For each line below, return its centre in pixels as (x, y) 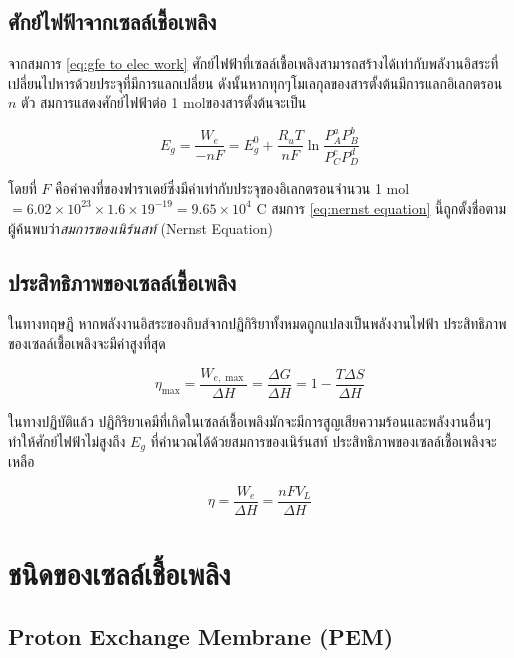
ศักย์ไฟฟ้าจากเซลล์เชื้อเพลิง (112, 21)
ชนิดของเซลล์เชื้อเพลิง (119, 572)
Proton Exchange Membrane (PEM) (201, 636)
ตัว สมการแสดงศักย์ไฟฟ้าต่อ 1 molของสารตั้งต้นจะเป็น (164, 102)
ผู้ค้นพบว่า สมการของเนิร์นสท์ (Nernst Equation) (140, 227)
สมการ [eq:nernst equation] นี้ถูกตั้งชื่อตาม (388, 207)
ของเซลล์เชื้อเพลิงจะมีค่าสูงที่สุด (87, 342)
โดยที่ (22, 188)
